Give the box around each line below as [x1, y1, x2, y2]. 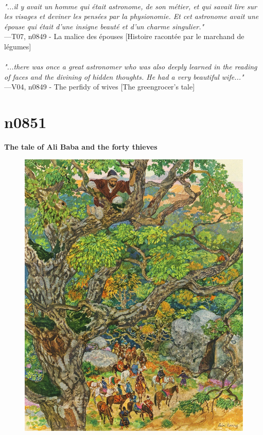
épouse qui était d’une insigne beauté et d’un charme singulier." [4, 21, 204, 31]
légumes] [4, 41, 31, 51]
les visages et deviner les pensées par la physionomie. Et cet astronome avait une [4, 11, 259, 22]
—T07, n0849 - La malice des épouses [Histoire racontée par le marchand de [4, 31, 244, 42]
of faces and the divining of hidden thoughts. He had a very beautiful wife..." [4, 71, 244, 82]
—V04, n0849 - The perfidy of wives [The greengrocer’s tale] [4, 81, 195, 92]
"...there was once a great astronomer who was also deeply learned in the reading [4, 61, 257, 72]
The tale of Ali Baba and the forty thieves [4, 141, 157, 152]
